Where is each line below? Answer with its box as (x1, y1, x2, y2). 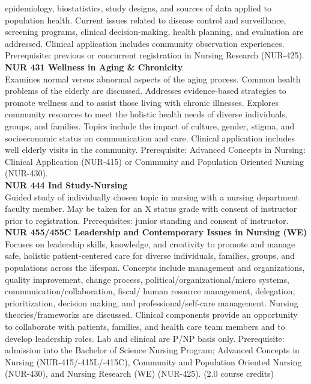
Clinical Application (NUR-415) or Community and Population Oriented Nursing (5, 155, 304, 167)
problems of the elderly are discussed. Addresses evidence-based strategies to (5, 84, 286, 97)
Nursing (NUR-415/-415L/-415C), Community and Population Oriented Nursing (5, 355, 302, 368)
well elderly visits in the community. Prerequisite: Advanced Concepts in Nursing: (5, 143, 306, 156)
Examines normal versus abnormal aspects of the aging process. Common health (5, 72, 301, 85)
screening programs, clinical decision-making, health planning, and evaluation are (5, 25, 304, 38)
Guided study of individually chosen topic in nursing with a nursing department (5, 190, 299, 203)
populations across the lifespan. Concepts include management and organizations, (5, 261, 305, 274)
